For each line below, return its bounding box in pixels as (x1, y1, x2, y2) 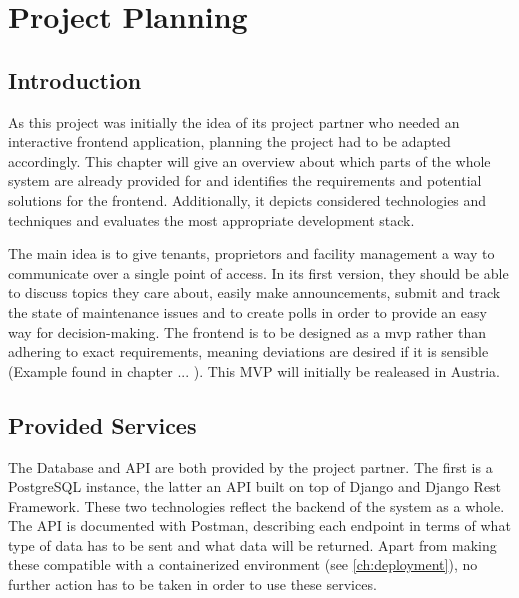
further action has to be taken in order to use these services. (8, 574, 377, 595)
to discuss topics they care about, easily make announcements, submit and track (8, 282, 501, 303)
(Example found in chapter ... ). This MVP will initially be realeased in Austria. (8, 360, 500, 381)
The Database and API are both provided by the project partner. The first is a (8, 456, 493, 477)
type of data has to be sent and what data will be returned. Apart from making (8, 534, 497, 555)
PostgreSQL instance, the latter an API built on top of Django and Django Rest (8, 476, 502, 497)
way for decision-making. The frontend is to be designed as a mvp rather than (8, 321, 487, 342)
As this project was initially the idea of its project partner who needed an (8, 111, 460, 132)
